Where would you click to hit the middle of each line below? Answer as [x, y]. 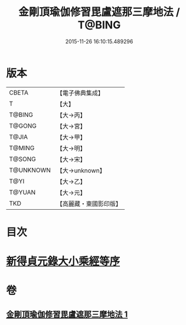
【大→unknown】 [81, 170]
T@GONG [23, 126]
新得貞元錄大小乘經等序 [63, 261]
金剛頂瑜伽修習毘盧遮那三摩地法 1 [67, 314]
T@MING [22, 148]
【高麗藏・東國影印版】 [89, 203]
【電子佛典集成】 [80, 93]
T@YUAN [22, 192]
